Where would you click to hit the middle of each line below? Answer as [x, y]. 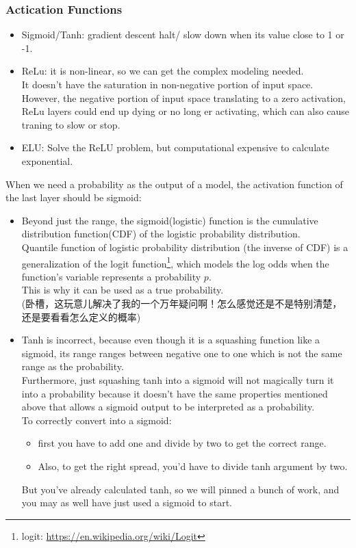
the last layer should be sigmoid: [74, 197]
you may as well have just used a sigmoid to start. [127, 503]
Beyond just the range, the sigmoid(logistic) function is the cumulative [170, 220]
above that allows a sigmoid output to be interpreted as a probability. [168, 407]
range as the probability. [73, 366]
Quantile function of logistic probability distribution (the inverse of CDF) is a [185, 247]
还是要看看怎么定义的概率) [81, 316]
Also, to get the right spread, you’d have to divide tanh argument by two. [193, 466]
